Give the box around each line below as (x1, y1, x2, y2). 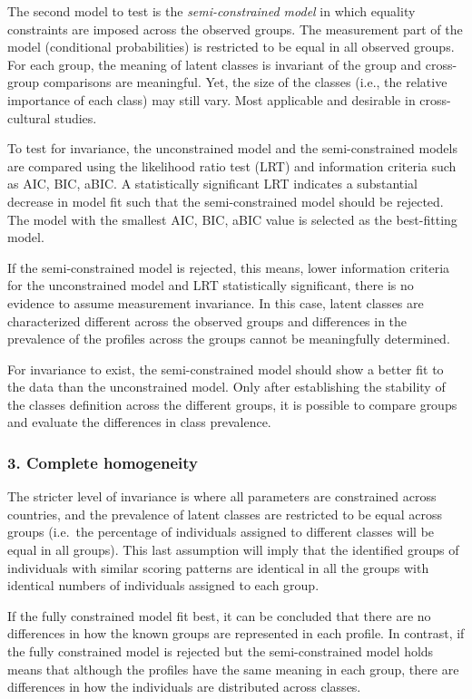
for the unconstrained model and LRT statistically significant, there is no (7, 276, 414, 295)
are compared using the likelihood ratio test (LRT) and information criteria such (7, 156, 457, 175)
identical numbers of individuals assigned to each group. (7, 576, 320, 595)
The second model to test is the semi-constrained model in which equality (7, 2, 416, 20)
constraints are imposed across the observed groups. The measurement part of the (7, 19, 463, 38)
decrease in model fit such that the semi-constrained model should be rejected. (7, 191, 444, 210)
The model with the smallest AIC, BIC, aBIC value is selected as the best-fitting (7, 209, 457, 228)
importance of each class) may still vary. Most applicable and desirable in (7, 90, 416, 109)
